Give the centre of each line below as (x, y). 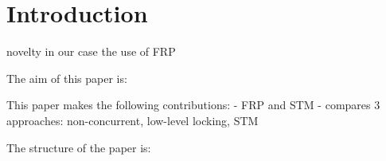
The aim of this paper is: (67, 78)
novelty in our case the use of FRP (91, 51)
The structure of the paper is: (79, 147)
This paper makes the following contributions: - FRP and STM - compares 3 (193, 105)
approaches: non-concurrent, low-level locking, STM (133, 120)
